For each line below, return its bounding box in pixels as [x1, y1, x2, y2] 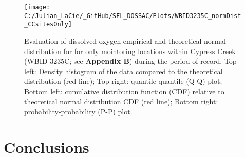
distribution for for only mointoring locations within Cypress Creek [24, 45, 236, 56]
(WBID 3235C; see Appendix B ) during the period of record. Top [24, 56, 237, 66]
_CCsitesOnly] [24, 21, 72, 28]
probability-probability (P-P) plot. [24, 106, 133, 117]
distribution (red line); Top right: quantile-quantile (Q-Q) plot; [24, 76, 222, 86]
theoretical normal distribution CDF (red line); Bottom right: [24, 96, 218, 107]
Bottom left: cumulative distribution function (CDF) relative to [24, 85, 224, 96]
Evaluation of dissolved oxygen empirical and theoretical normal [24, 35, 226, 46]
